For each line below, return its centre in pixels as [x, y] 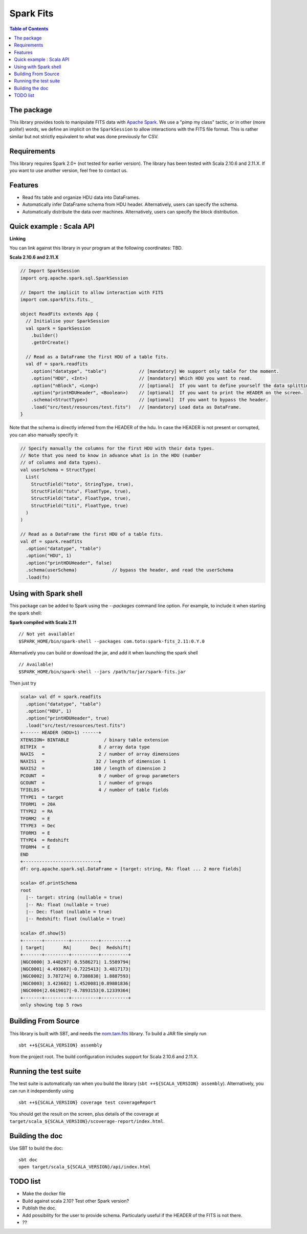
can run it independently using [42, 1091]
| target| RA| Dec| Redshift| [76, 948]
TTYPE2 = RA [37, 811]
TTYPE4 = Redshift [45, 840]
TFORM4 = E [35, 847]
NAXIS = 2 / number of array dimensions [100, 754]
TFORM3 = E [35, 833]
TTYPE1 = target [42, 797]
